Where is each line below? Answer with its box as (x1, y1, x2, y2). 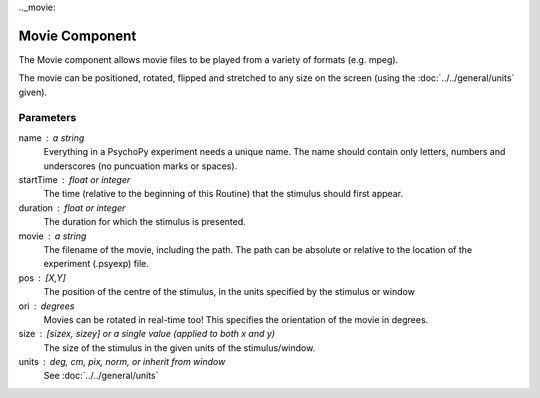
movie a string (18, 230, 87, 242)
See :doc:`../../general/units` (43, 370, 159, 382)
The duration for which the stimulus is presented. (43, 216, 247, 228)
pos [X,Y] (18, 271, 67, 284)
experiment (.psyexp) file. (43, 258, 150, 270)
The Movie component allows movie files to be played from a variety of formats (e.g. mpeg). (18, 53, 399, 65)
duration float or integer (18, 201, 126, 214)
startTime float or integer (18, 174, 131, 185)
